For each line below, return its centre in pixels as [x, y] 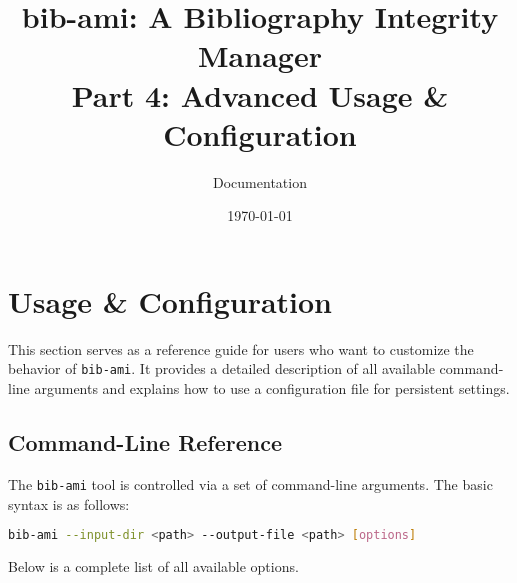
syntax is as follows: [69, 503]
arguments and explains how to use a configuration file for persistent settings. [272, 388]
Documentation [260, 181]
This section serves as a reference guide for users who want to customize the [241, 348]
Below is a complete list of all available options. [153, 565]
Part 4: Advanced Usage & [260, 94]
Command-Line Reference [145, 442]
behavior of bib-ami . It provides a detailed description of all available [221, 368]
